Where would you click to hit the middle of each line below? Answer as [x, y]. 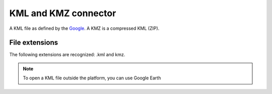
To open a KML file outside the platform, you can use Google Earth [92, 78]
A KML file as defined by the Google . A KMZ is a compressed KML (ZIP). [84, 28]
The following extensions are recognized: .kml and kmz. [67, 55]
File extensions [33, 43]
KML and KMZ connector [63, 13]
